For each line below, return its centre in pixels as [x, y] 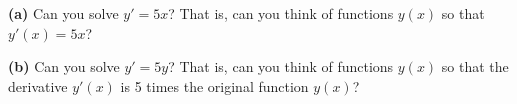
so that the [475, 66]
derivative [38, 85]
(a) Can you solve [63, 13]
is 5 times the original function [214, 85]
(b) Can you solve [64, 66]
